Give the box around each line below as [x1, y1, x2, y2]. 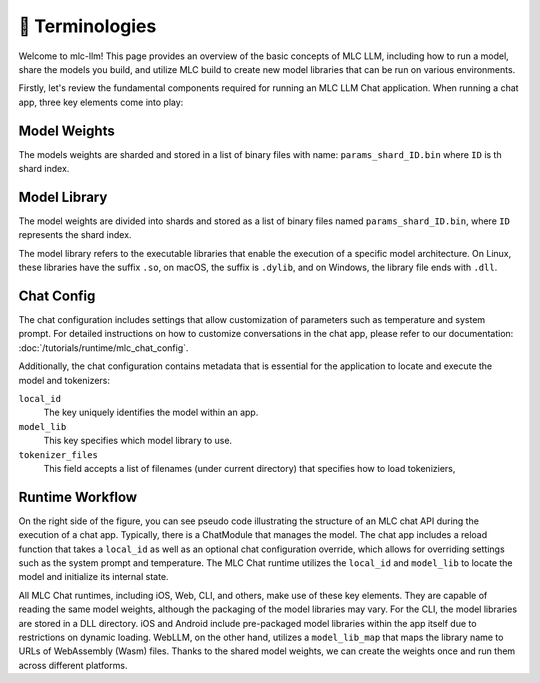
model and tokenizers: [18, 374, 110, 386]
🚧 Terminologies [18, 15, 157, 37]
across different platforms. [18, 659, 128, 671]
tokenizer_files [18, 449, 99, 460]
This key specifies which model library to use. [43, 435, 233, 447]
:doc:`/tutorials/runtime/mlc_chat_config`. [18, 341, 189, 354]
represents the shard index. [18, 229, 132, 241]
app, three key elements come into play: [18, 96, 184, 108]
